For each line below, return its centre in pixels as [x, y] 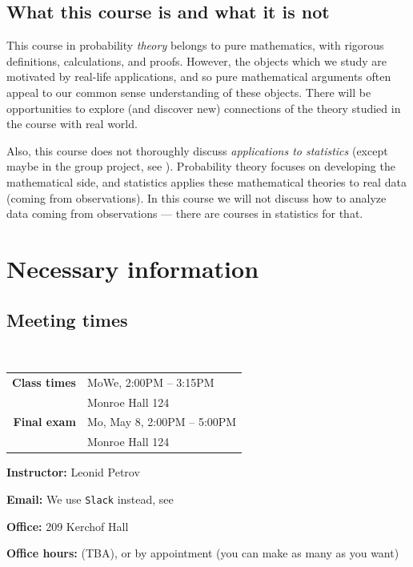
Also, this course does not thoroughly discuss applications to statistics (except [197, 150]
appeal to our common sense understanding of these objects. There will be [189, 92]
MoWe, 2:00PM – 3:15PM [150, 382]
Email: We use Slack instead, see [90, 499]
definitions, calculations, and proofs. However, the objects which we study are [196, 60]
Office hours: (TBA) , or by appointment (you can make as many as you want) [203, 553]
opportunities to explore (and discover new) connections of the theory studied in [204, 108]
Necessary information [133, 268]
